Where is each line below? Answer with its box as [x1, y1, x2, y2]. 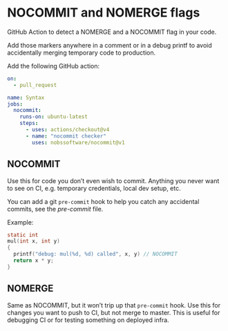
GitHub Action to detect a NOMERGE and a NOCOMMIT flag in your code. [7, 28, 217, 36]
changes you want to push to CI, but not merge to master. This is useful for [7, 308, 220, 316]
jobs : [7, 100, 23, 108]
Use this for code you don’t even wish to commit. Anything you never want [7, 176, 220, 185]
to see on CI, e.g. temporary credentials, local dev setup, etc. [7, 184, 181, 192]
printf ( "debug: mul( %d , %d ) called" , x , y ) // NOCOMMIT [13, 251, 178, 258]
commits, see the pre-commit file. [7, 205, 104, 213]
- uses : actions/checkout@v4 [25, 126, 110, 133]
